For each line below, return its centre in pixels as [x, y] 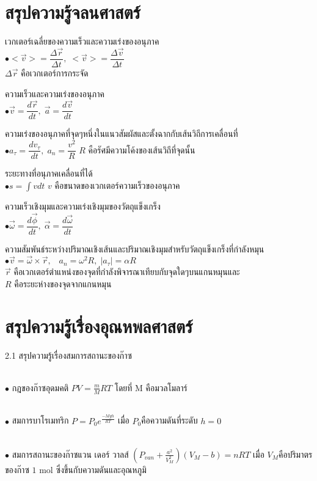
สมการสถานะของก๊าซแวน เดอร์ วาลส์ [70, 454]
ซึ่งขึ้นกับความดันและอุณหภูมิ [101, 469]
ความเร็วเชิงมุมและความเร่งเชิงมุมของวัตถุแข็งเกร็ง [83, 206]
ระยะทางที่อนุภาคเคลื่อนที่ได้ [49, 173]
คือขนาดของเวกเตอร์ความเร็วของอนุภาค [117, 185]
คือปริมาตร [296, 454]
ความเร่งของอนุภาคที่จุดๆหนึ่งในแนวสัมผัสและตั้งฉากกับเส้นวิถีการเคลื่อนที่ [122, 134]
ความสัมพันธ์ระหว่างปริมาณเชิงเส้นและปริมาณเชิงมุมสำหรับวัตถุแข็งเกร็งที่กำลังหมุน [135, 248]
